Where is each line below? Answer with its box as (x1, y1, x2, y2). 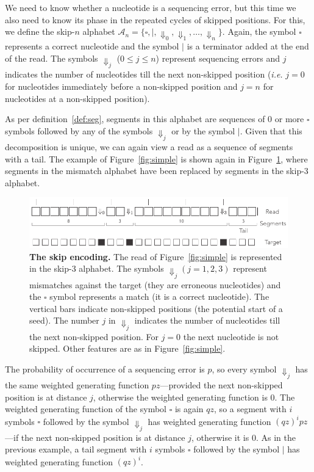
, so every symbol (212, 362, 277, 375)
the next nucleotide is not (183, 330, 279, 343)
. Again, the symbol (222, 25, 296, 38)
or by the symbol (171, 124, 235, 137)
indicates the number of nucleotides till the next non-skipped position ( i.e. (5, 68, 283, 81)
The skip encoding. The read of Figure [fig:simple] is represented (29, 250, 282, 263)
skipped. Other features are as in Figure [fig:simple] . (29, 342, 226, 355)
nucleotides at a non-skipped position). (5, 92, 150, 104)
